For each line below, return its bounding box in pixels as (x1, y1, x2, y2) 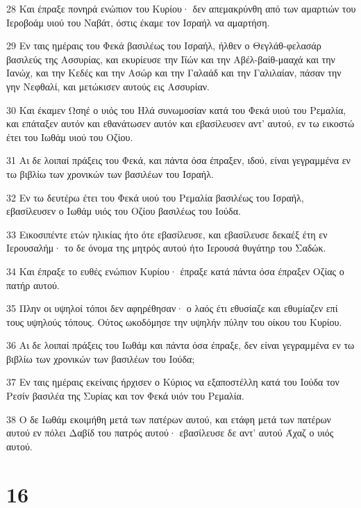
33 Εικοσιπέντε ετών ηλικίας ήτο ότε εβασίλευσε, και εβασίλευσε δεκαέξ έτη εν (6, 227, 328, 241)
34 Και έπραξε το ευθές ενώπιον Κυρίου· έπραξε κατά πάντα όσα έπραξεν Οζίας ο (6, 263, 344, 278)
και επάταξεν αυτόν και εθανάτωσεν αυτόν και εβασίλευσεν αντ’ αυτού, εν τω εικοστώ (6, 116, 355, 131)
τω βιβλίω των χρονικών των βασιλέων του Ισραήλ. (6, 166, 214, 181)
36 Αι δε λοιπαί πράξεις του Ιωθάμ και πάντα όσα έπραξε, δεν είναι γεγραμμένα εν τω (6, 338, 355, 352)
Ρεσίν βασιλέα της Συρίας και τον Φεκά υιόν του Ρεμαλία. (6, 388, 244, 403)
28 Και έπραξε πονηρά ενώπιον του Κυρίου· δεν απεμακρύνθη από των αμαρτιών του (6, 1, 356, 15)
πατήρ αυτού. (6, 277, 60, 292)
